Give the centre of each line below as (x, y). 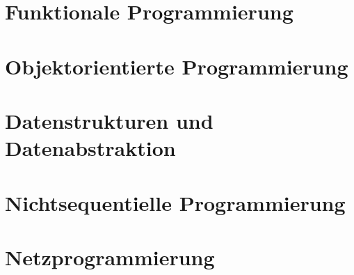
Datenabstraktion (90, 148)
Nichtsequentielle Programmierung (175, 202)
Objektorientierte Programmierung (177, 66)
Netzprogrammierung (110, 257)
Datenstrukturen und (109, 120)
